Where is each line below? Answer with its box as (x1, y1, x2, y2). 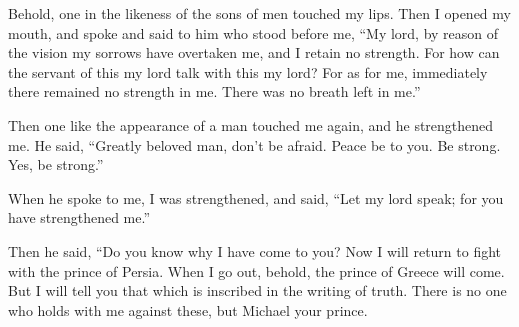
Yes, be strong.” (8, 154, 104, 175)
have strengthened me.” (8, 207, 151, 228)
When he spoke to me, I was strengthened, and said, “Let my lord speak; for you (8, 187, 504, 208)
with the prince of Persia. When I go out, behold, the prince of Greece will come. (8, 260, 505, 281)
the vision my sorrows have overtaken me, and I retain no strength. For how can (8, 42, 500, 63)
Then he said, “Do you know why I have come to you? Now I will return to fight (8, 240, 502, 261)
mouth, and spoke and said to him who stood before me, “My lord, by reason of (8, 22, 499, 43)
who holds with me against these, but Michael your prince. (8, 299, 368, 320)
